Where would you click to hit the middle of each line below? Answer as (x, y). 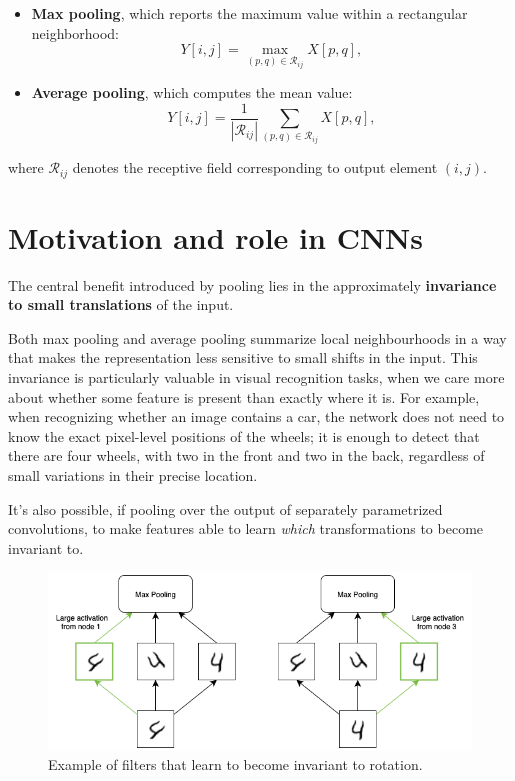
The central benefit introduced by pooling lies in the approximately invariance (252, 284)
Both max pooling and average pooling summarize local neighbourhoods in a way (257, 337)
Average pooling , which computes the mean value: (192, 92)
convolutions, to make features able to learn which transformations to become (246, 528)
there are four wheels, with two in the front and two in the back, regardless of (246, 455)
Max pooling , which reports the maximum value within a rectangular (249, 13)
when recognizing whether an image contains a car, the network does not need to (256, 416)
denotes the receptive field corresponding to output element (255, 167)
